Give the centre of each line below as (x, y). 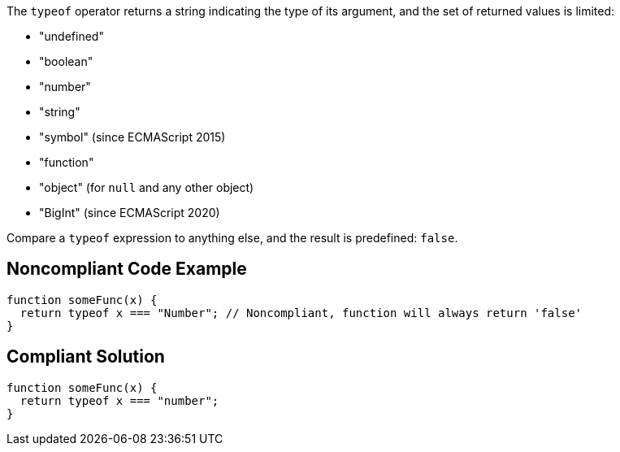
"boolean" (66, 61)
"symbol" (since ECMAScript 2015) (132, 137)
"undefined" (72, 36)
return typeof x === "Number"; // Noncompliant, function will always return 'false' (301, 313)
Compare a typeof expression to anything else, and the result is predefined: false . (232, 238)
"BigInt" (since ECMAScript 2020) (130, 213)
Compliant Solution (86, 357)
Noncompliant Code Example (127, 269)
